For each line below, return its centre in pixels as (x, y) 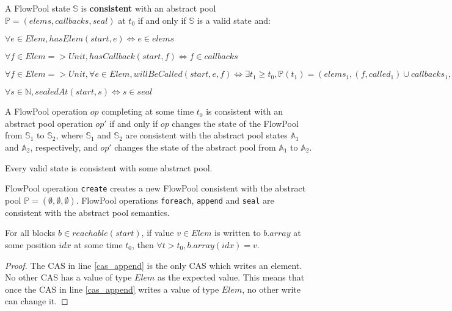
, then (143, 245)
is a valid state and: (234, 20)
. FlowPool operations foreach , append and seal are (175, 200)
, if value (158, 233)
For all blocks (30, 233)
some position (31, 245)
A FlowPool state (38, 8)
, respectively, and (64, 147)
